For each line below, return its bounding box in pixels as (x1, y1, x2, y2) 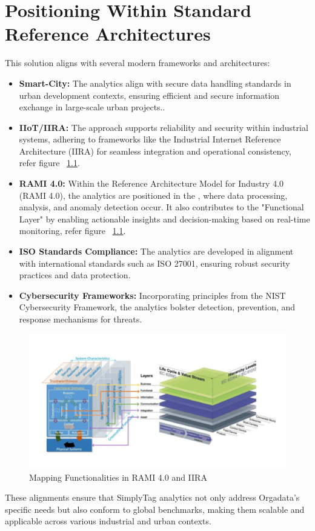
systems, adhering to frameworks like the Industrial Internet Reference (19, 133, 281, 145)
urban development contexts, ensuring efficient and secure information (19, 88, 280, 101)
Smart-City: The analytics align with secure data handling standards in (19, 76, 291, 89)
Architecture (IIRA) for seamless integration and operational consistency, (19, 144, 291, 157)
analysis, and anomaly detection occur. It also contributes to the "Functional (19, 201, 304, 213)
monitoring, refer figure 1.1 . (19, 224, 126, 237)
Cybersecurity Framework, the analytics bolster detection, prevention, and (19, 301, 296, 313)
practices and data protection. (19, 269, 131, 281)
